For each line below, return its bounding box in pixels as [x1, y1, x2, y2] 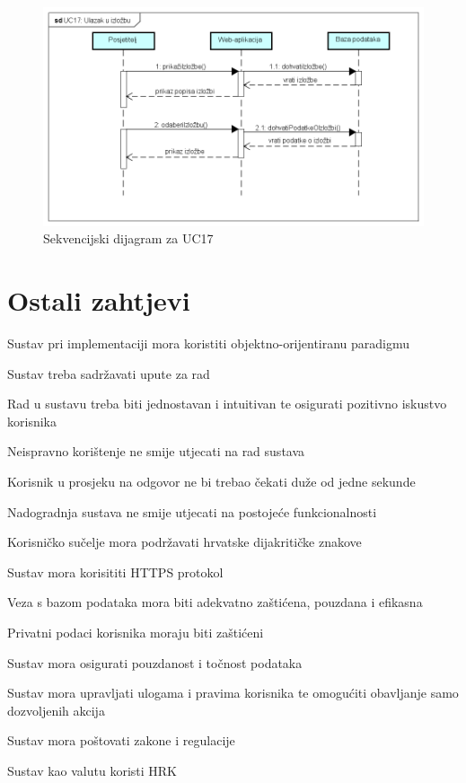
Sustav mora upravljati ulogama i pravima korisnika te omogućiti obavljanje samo [7, 683, 459, 702]
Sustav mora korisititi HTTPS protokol [7, 562, 224, 581]
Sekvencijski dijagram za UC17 [43, 229, 214, 248]
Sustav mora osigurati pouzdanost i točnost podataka [7, 653, 303, 672]
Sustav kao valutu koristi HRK [7, 761, 178, 779]
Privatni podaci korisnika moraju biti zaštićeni [7, 623, 264, 641]
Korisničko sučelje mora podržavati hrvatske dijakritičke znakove [7, 532, 362, 551]
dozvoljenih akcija [7, 700, 105, 719]
